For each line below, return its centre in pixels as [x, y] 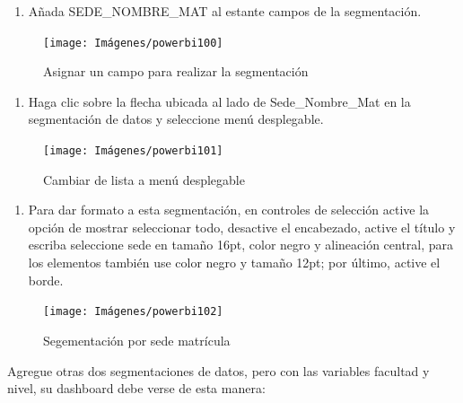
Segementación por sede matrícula [137, 340]
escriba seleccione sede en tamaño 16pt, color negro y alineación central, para [241, 245]
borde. [46, 280]
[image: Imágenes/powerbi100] [133, 43]
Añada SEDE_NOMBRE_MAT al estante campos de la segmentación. [225, 11]
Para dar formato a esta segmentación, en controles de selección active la [229, 210]
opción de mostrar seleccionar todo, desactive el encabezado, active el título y [242, 227]
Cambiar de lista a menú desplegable [144, 179]
